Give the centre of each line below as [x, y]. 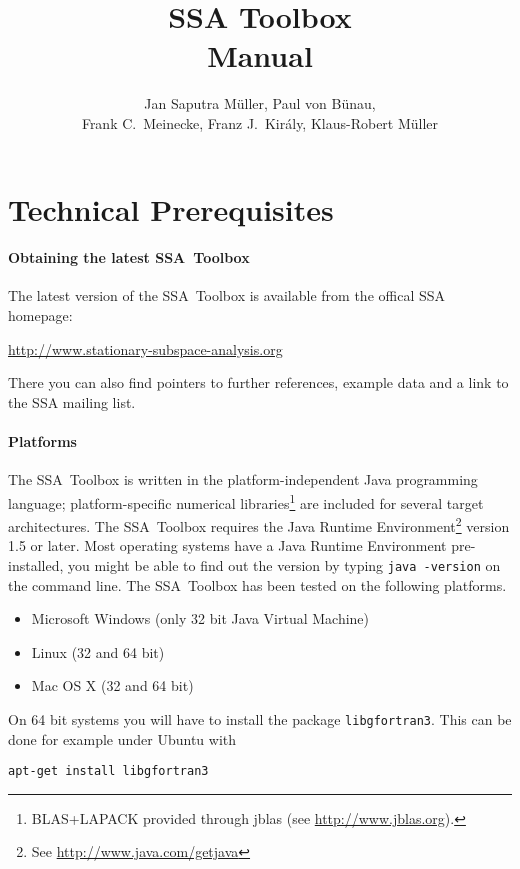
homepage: [40, 315]
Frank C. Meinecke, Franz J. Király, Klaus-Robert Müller [260, 122]
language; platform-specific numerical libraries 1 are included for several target [246, 501]
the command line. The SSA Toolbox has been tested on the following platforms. [257, 584]
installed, [36, 564]
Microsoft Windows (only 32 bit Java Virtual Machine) [200, 618]
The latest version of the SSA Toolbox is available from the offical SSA [227, 295]
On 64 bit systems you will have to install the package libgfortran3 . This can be [260, 718]
